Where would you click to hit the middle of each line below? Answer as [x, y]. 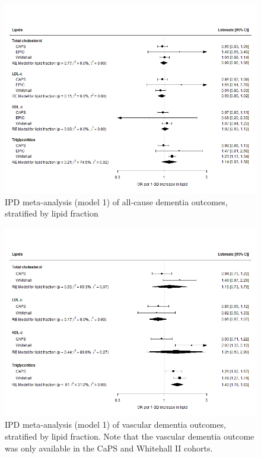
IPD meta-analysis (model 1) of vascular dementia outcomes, [115, 424]
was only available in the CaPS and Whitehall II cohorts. [109, 448]
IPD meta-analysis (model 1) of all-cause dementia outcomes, [116, 201]
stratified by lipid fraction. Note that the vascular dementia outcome [130, 436]
